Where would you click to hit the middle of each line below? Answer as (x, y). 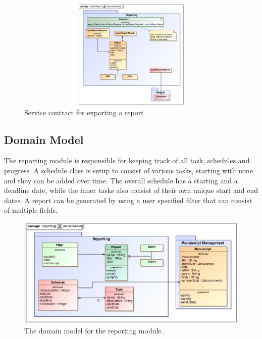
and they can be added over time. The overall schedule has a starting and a (121, 180)
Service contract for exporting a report (84, 112)
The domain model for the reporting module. (94, 330)
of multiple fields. (31, 210)
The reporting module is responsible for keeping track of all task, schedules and (127, 160)
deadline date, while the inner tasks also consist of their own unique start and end (131, 190)
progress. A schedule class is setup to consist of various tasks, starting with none (129, 170)
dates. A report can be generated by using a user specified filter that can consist (128, 200)
